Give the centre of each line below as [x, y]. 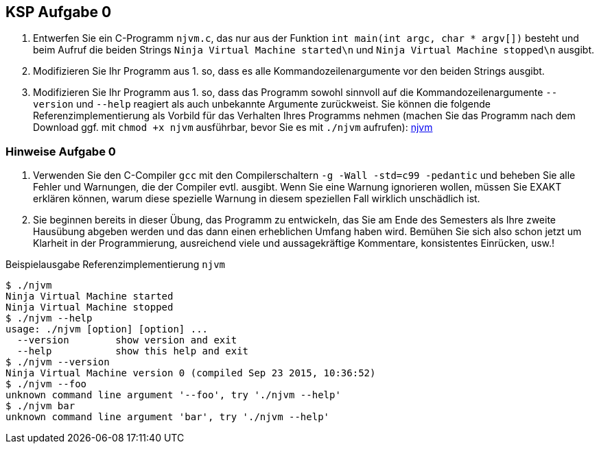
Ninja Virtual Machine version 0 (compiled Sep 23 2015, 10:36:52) [191, 373]
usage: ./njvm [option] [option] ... [107, 329]
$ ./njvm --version [58, 362]
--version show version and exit [127, 340]
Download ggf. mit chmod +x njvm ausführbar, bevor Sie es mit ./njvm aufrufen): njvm [233, 128]
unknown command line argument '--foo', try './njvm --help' [173, 395]
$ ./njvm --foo [46, 384]
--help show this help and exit [133, 351]
